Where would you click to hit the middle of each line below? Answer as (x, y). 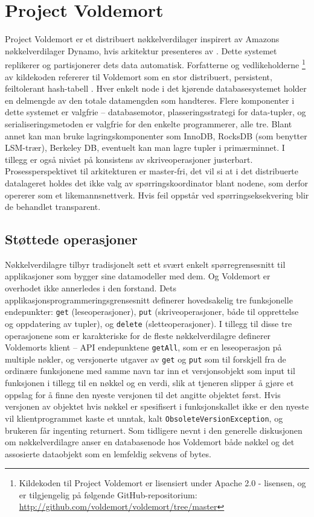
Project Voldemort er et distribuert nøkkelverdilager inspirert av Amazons (142, 39)
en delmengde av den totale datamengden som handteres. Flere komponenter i (150, 100)
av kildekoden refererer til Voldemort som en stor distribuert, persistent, (139, 76)
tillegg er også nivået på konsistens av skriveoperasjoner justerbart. (129, 159)
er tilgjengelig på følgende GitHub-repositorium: (108, 494)
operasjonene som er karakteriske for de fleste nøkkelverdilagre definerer (138, 335)
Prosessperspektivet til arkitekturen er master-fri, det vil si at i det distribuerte (152, 171)
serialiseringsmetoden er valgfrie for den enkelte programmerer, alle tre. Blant (149, 123)
